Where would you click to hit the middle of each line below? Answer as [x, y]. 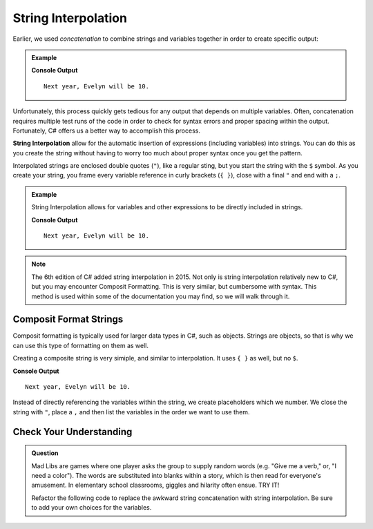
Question [45, 453]
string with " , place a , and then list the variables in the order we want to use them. [131, 412]
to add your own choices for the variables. [92, 508]
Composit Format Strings [68, 319]
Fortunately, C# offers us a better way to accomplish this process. [106, 131]
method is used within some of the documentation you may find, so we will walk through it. [161, 296]
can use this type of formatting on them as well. [80, 345]
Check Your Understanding [73, 432]
